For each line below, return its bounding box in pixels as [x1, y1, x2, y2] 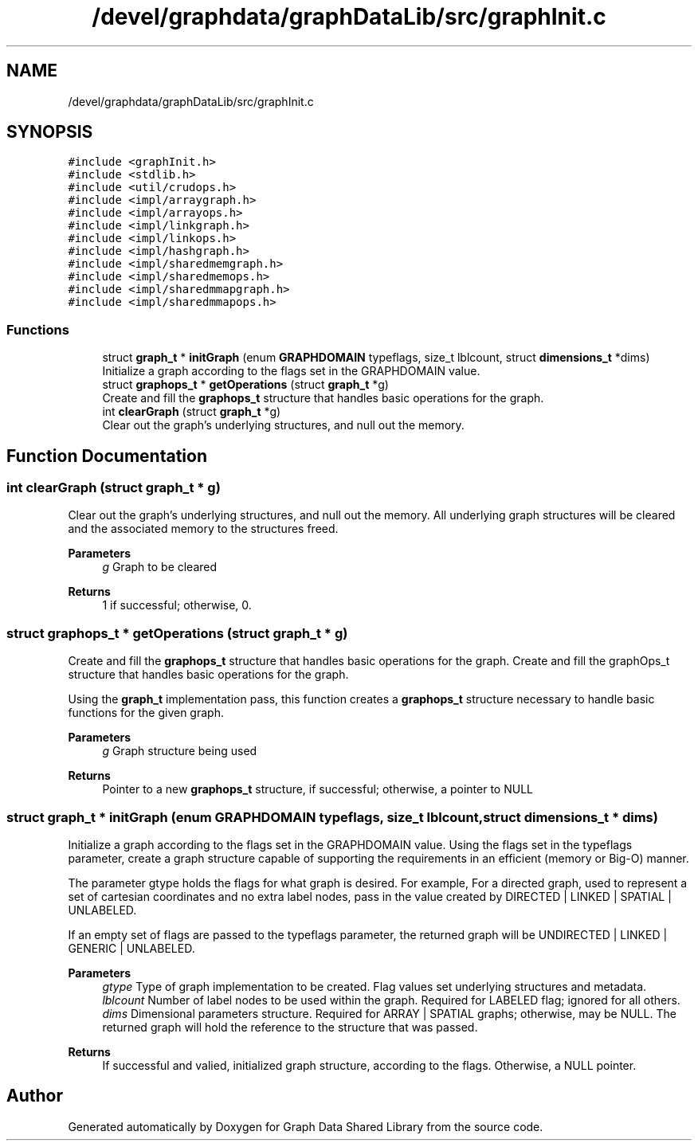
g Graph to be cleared [102, 560, 218, 574]
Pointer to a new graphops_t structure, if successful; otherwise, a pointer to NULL [102, 782, 533, 797]
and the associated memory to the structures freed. [68, 522, 339, 536]
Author [6, 1086, 63, 1106]
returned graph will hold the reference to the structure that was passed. [102, 1020, 478, 1034]
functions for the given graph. [68, 706, 224, 720]
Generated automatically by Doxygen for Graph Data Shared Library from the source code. [68, 1119, 543, 1133]
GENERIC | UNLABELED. [68, 941, 195, 955]
